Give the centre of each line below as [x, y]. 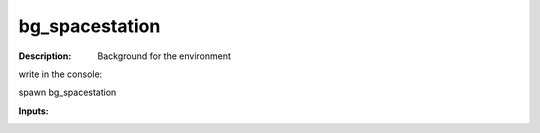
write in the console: [60, 74]
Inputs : [33, 111]
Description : [45, 56]
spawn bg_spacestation [67, 92]
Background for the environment [164, 56]
